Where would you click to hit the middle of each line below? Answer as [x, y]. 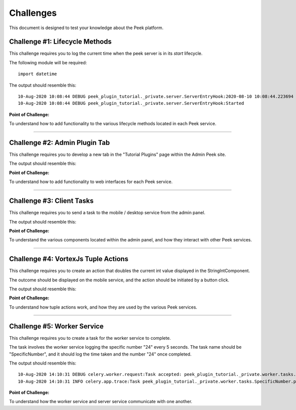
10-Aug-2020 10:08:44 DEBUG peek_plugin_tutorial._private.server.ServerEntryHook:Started [131, 103]
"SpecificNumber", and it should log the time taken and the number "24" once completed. [100, 354]
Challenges [33, 13]
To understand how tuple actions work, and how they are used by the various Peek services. [103, 307]
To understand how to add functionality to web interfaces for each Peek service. [91, 182]
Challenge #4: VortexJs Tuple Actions [69, 259]
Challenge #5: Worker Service [56, 326]
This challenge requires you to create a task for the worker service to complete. [90, 338]
